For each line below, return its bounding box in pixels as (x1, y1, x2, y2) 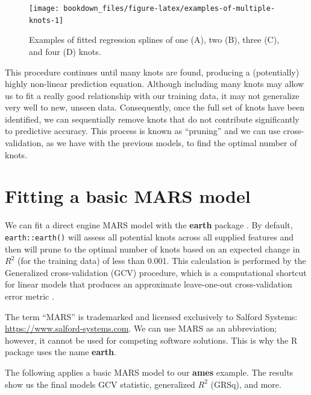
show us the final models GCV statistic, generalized (5, 377, 195, 390)
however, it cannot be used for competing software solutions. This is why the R (5, 333, 298, 346)
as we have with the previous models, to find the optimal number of (46, 136, 297, 149)
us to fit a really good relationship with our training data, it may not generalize (5, 89, 300, 101)
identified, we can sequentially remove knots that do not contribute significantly (5, 112, 300, 125)
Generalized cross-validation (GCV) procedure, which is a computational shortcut (5, 266, 307, 278)
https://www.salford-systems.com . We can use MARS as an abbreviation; (5, 322, 277, 335)
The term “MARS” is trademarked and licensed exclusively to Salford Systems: (5, 310, 298, 323)
